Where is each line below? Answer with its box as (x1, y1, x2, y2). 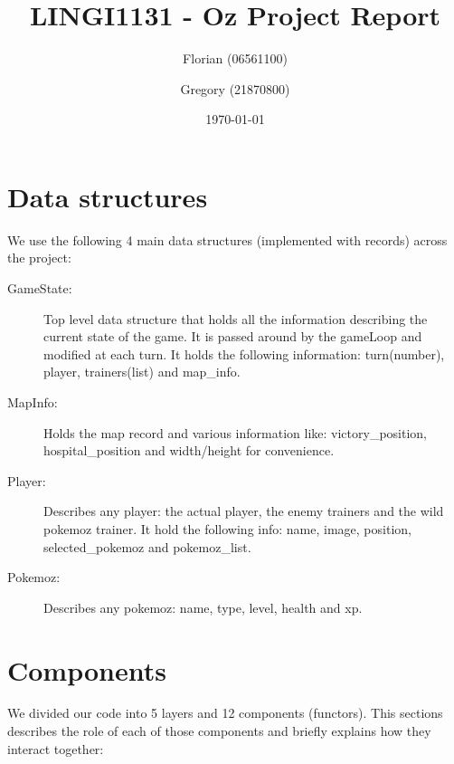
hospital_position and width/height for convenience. (43, 441, 335, 460)
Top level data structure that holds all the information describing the (43, 309, 428, 328)
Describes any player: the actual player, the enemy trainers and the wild (43, 501, 444, 520)
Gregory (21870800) (180, 79, 290, 98)
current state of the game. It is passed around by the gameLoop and (43, 327, 422, 346)
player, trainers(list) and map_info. (43, 362, 241, 381)
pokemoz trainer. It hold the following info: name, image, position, (43, 519, 411, 538)
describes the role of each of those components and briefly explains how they (7, 721, 431, 740)
